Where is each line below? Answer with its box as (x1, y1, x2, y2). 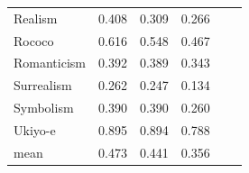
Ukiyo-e (14, 120, 56, 139)
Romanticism (14, 53, 86, 72)
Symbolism (14, 98, 74, 117)
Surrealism (14, 76, 72, 95)
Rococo (14, 31, 54, 50)
